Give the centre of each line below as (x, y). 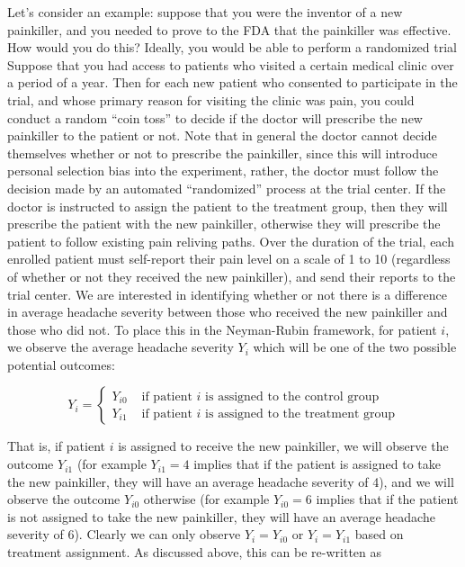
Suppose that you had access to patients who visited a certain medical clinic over (231, 64)
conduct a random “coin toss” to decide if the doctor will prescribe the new (215, 117)
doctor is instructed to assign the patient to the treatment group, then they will (228, 206)
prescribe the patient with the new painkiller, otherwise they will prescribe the (224, 224)
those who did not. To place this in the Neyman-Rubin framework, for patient (222, 329)
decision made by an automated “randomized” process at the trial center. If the (227, 188)
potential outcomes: (61, 364)
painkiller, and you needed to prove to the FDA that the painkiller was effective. (229, 29)
